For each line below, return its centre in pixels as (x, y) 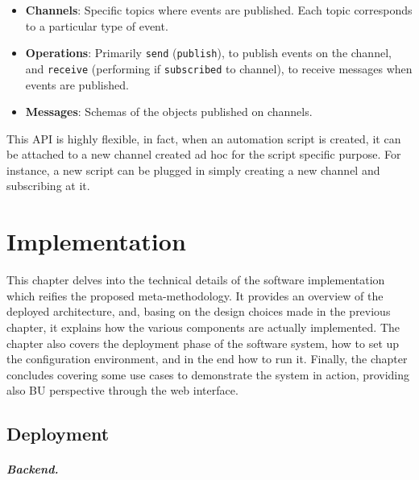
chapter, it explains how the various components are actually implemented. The (203, 327)
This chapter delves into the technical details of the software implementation (196, 280)
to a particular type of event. (97, 25)
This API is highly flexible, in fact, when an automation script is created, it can (204, 138)
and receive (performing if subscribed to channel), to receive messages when (219, 68)
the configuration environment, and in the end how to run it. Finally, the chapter (207, 359)
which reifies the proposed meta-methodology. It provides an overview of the (195, 295)
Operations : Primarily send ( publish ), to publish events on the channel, (208, 53)
